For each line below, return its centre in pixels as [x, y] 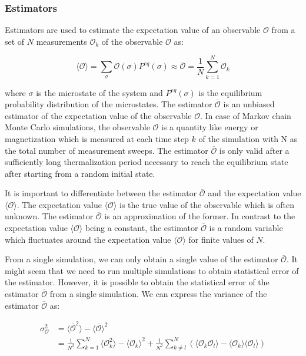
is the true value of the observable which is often [207, 204]
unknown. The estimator [49, 216]
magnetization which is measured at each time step [97, 138]
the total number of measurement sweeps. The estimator [107, 150]
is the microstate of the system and [99, 92]
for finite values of [221, 239]
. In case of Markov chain [246, 115]
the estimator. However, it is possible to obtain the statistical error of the [137, 282]
